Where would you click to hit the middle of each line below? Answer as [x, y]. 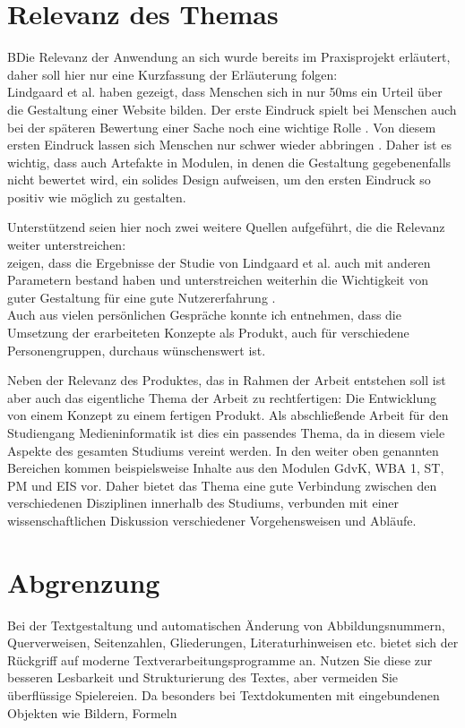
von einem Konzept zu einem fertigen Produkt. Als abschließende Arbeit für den [228, 415]
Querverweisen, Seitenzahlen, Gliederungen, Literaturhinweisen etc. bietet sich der [233, 642]
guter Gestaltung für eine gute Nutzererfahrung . [142, 297]
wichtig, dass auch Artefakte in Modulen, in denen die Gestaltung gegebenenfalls [229, 162]
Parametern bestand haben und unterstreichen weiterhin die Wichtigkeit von [218, 280]
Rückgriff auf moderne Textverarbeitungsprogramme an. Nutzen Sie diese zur [220, 659]
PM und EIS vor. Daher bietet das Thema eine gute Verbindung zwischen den [222, 485]
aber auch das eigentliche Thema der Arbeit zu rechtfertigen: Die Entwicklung [222, 397]
